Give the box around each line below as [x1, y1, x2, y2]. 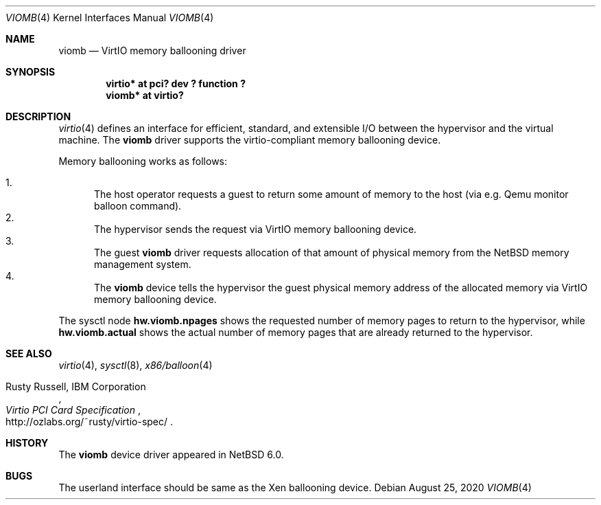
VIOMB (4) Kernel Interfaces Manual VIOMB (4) [5, 12, 214, 23]
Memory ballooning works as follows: [58, 155, 228, 167]
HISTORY [5, 437, 49, 449]
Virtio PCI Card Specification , [5, 404, 141, 416]
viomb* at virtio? [106, 89, 184, 101]
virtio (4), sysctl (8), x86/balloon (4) [58, 359, 213, 371]
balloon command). [94, 200, 182, 212]
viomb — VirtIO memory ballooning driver [58, 45, 246, 56]
